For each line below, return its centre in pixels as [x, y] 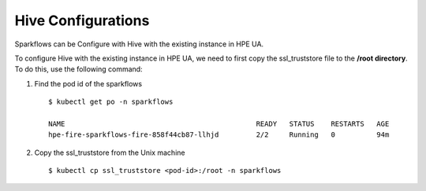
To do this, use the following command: [78, 69]
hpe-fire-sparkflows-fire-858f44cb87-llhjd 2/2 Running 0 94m [219, 135]
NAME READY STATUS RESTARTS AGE [219, 123]
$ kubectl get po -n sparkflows [111, 102]
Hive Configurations [82, 20]
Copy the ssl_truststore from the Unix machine [110, 152]
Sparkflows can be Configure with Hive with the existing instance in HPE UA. [139, 44]
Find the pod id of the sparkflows [88, 83]
